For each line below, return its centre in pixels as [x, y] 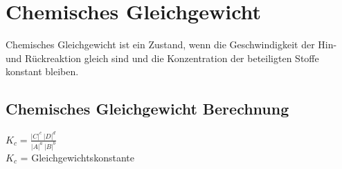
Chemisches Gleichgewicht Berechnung [147, 109]
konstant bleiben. [42, 71]
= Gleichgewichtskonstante [77, 157]
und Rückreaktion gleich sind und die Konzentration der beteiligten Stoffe [162, 58]
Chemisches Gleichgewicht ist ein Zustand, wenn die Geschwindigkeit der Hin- [171, 44]
